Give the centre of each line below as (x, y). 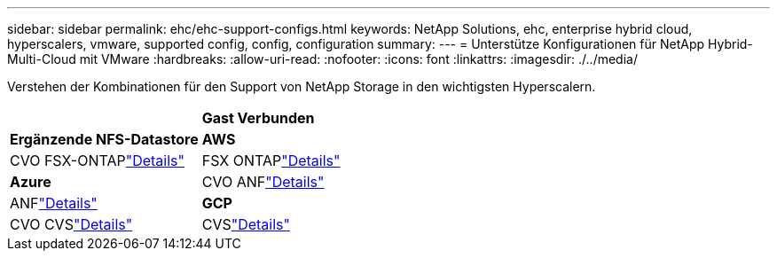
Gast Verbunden (258, 118)
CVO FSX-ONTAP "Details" (97, 160)
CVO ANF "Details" (263, 182)
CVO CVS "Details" (71, 224)
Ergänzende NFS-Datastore (104, 139)
